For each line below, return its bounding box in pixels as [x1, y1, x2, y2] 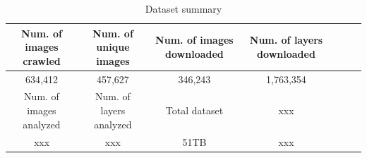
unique [96, 39, 130, 54]
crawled [23, 53, 61, 68]
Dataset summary [145, 1, 222, 16]
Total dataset [165, 103, 224, 118]
